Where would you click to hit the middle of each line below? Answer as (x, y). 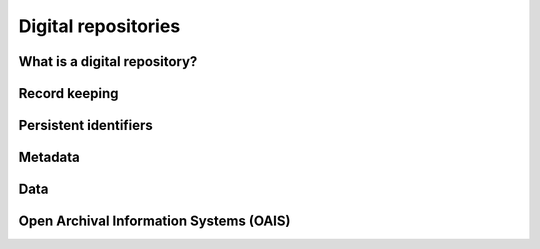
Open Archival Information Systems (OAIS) (154, 221)
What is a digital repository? (108, 61)
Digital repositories (99, 26)
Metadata (49, 157)
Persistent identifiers (86, 125)
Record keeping (68, 93)
